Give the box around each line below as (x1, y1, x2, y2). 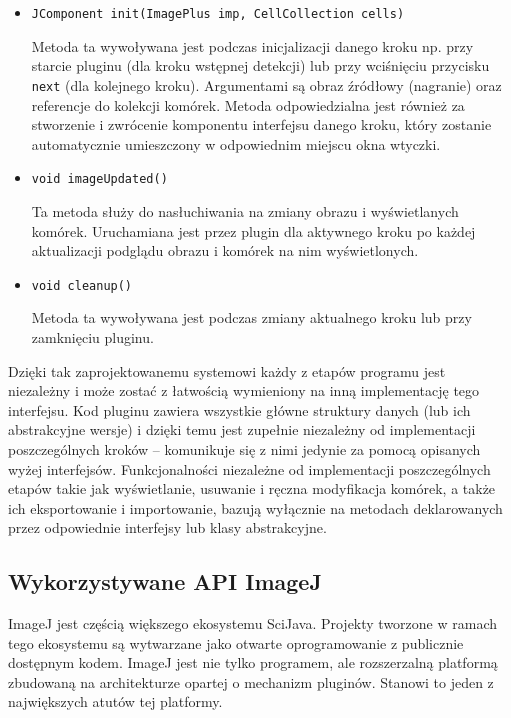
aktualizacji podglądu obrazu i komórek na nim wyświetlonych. (31, 240, 419, 261)
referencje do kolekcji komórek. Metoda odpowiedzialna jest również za (31, 94, 465, 115)
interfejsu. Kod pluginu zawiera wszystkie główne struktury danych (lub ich (8, 399, 471, 420)
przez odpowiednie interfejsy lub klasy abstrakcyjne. (8, 517, 327, 538)
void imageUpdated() (31, 172, 168, 187)
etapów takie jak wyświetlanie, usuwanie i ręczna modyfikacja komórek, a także (8, 478, 496, 499)
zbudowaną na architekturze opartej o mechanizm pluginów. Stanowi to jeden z (8, 671, 494, 692)
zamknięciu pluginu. (31, 326, 154, 347)
